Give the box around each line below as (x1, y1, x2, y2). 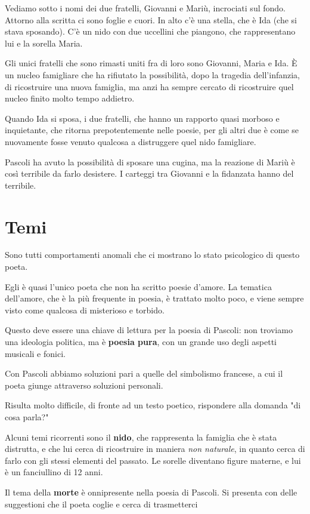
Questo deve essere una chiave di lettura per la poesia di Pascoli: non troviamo (5, 324, 293, 336)
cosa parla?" (5, 410, 49, 423)
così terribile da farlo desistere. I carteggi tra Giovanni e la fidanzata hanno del (5, 167, 294, 180)
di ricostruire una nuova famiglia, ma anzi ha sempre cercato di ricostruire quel (5, 80, 294, 93)
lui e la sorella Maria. (5, 36, 83, 49)
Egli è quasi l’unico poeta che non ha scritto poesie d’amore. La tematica (5, 280, 272, 293)
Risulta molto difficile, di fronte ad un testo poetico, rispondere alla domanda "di (5, 399, 301, 411)
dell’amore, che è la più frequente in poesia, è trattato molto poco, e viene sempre (5, 292, 304, 304)
